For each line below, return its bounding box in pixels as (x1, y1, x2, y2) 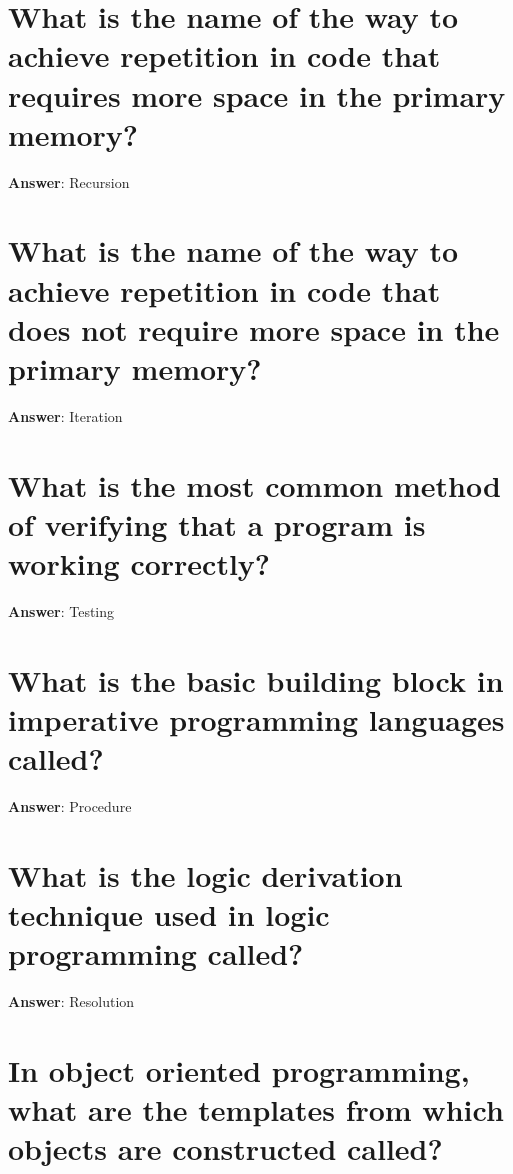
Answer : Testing (8, 601, 115, 622)
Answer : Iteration (8, 405, 123, 426)
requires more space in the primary (8, 74, 506, 115)
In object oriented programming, (8, 1050, 470, 1091)
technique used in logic (8, 894, 330, 935)
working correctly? (8, 543, 271, 584)
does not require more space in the (8, 308, 500, 349)
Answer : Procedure (8, 796, 132, 817)
